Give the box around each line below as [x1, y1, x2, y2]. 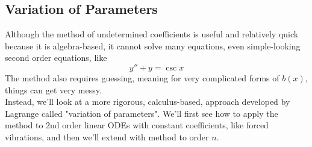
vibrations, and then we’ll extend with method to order [5, 130, 209, 143]
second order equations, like [5, 51, 107, 64]
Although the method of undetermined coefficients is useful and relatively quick [5, 28, 299, 40]
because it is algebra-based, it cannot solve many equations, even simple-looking [5, 39, 301, 52]
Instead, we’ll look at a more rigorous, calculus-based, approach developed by [5, 95, 290, 108]
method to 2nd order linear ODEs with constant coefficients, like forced [5, 119, 269, 131]
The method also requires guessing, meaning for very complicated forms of [5, 71, 279, 84]
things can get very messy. [5, 83, 102, 96]
